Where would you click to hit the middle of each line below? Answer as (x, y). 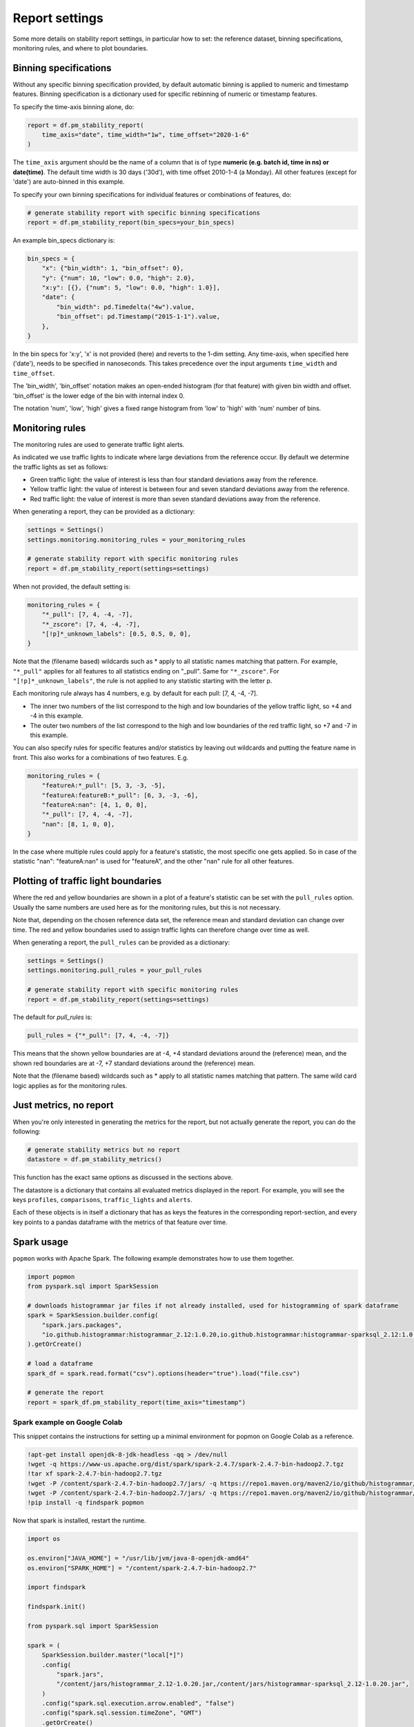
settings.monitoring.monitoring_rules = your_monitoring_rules (137, 540)
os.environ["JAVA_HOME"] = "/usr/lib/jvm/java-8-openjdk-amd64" (138, 1558)
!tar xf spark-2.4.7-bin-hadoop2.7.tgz (95, 1474)
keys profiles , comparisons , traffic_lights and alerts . (102, 1200)
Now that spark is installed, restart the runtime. (79, 1520)
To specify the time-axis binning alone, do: (73, 106)
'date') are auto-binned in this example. (69, 182)
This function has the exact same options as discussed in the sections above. (123, 1177)
